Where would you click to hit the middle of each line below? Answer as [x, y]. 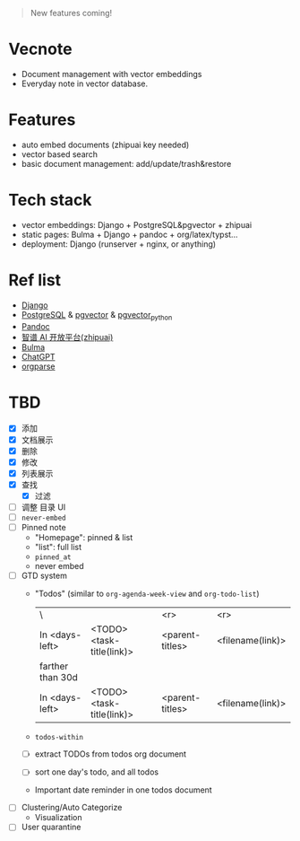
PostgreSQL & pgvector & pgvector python [97, 315]
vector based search [60, 154]
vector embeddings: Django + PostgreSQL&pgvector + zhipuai [137, 224]
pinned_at [53, 557]
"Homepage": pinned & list [84, 538]
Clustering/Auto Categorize [72, 808]
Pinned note [43, 528]
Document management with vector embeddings [111, 74]
